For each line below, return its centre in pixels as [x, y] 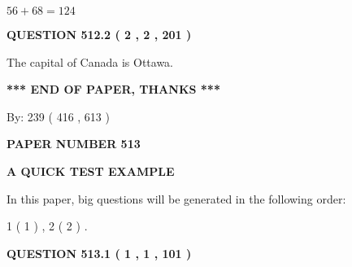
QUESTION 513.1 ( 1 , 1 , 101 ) [99, 253]
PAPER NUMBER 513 [74, 144]
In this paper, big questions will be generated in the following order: [176, 198]
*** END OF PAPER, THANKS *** [113, 89]
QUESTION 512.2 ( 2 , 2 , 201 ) [99, 34]
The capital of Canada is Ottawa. [90, 61]
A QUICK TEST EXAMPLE [91, 171]
